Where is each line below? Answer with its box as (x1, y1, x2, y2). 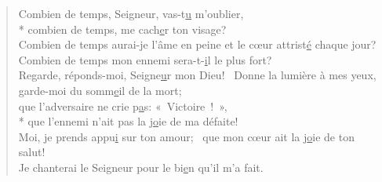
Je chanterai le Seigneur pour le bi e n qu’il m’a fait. (18, 158, 264, 175)
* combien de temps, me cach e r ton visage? (18, 20, 227, 37)
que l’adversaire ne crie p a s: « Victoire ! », (18, 97, 227, 114)
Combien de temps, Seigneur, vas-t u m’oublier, (18, 5, 244, 21)
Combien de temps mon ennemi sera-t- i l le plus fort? (18, 51, 272, 67)
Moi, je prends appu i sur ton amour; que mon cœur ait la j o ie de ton (18, 128, 355, 144)
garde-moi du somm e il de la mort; (18, 82, 182, 98)
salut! (18, 144, 45, 160)
